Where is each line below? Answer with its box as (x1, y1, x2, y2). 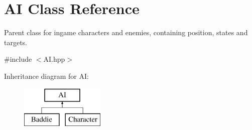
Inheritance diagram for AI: (4, 70, 89, 81)
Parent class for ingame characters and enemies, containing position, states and (4, 27, 248, 38)
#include (4, 54, 32, 64)
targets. (4, 37, 28, 47)
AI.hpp (43, 54, 65, 64)
